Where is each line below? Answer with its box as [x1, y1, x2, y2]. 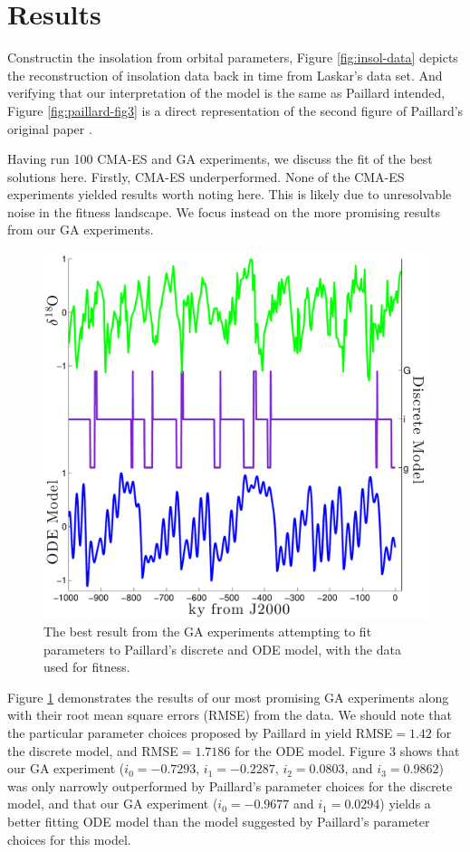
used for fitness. [43, 657, 130, 676]
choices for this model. [7, 829, 131, 848]
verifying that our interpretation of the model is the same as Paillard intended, [7, 83, 446, 102]
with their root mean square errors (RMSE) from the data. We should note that [7, 705, 452, 724]
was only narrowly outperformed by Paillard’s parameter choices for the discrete [7, 776, 453, 795]
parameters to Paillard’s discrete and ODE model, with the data [43, 639, 401, 658]
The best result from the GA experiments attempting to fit [43, 622, 372, 641]
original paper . [7, 119, 92, 138]
